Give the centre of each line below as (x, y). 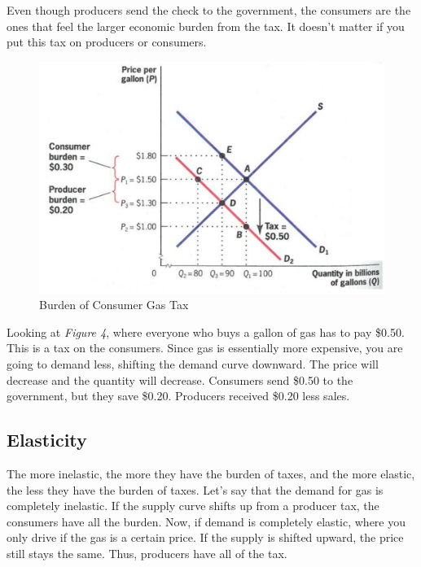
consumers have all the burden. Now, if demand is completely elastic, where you (206, 521)
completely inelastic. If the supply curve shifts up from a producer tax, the (193, 506)
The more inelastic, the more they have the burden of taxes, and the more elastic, (211, 474)
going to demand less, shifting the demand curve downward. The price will (193, 364)
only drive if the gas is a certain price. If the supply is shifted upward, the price (205, 537)
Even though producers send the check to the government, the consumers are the (209, 10)
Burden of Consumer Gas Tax (114, 305)
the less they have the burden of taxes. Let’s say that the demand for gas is (195, 489)
